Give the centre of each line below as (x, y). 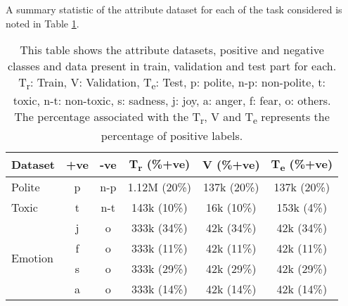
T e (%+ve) (302, 164)
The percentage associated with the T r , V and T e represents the (172, 118)
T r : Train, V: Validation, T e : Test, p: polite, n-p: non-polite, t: (172, 83)
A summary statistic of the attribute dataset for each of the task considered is (174, 9)
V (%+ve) (231, 165)
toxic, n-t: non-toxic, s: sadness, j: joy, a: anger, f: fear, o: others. (172, 101)
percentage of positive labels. (172, 135)
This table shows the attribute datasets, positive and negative (172, 50)
